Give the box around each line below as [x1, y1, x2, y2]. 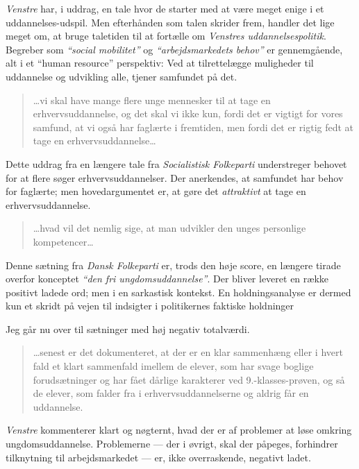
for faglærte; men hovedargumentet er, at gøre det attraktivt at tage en [6, 184, 306, 198]
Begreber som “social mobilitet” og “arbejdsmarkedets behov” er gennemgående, [6, 42, 343, 56]
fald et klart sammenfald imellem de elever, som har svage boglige [33, 359, 314, 373]
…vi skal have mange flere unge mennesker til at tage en [33, 92, 271, 107]
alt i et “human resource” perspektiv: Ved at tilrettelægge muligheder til [6, 56, 314, 70]
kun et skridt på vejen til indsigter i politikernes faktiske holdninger [6, 298, 294, 313]
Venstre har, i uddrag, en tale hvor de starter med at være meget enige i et [6, 1, 324, 15]
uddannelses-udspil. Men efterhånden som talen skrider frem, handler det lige [6, 15, 335, 29]
